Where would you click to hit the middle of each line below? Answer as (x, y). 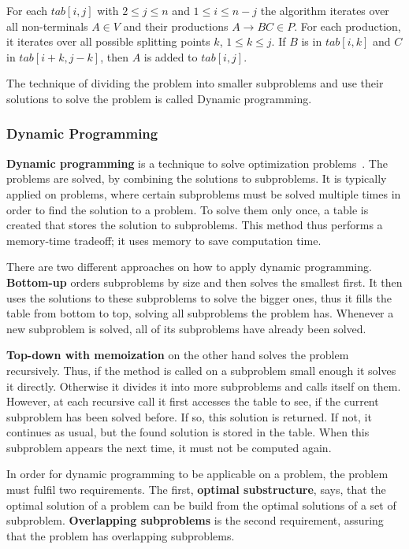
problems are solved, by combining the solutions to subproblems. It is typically (197, 178)
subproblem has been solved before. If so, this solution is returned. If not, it (189, 416)
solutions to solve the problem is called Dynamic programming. (159, 98)
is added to (171, 56)
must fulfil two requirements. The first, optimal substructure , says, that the (196, 490)
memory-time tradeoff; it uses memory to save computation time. (164, 240)
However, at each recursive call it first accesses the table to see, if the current (193, 401)
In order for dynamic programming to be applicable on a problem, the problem (197, 474)
